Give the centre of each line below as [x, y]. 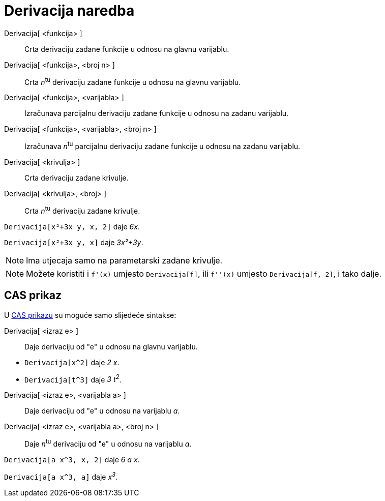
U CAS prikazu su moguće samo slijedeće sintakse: [90, 315]
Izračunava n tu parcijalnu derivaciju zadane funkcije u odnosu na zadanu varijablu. [162, 146]
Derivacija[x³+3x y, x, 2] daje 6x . [72, 226]
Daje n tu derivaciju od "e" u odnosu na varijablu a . [108, 443]
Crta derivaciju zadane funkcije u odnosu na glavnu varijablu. [127, 49]
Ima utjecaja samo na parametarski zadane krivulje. [124, 260]
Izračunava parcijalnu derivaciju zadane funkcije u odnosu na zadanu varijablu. [157, 113]
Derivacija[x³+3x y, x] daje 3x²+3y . [74, 242]
